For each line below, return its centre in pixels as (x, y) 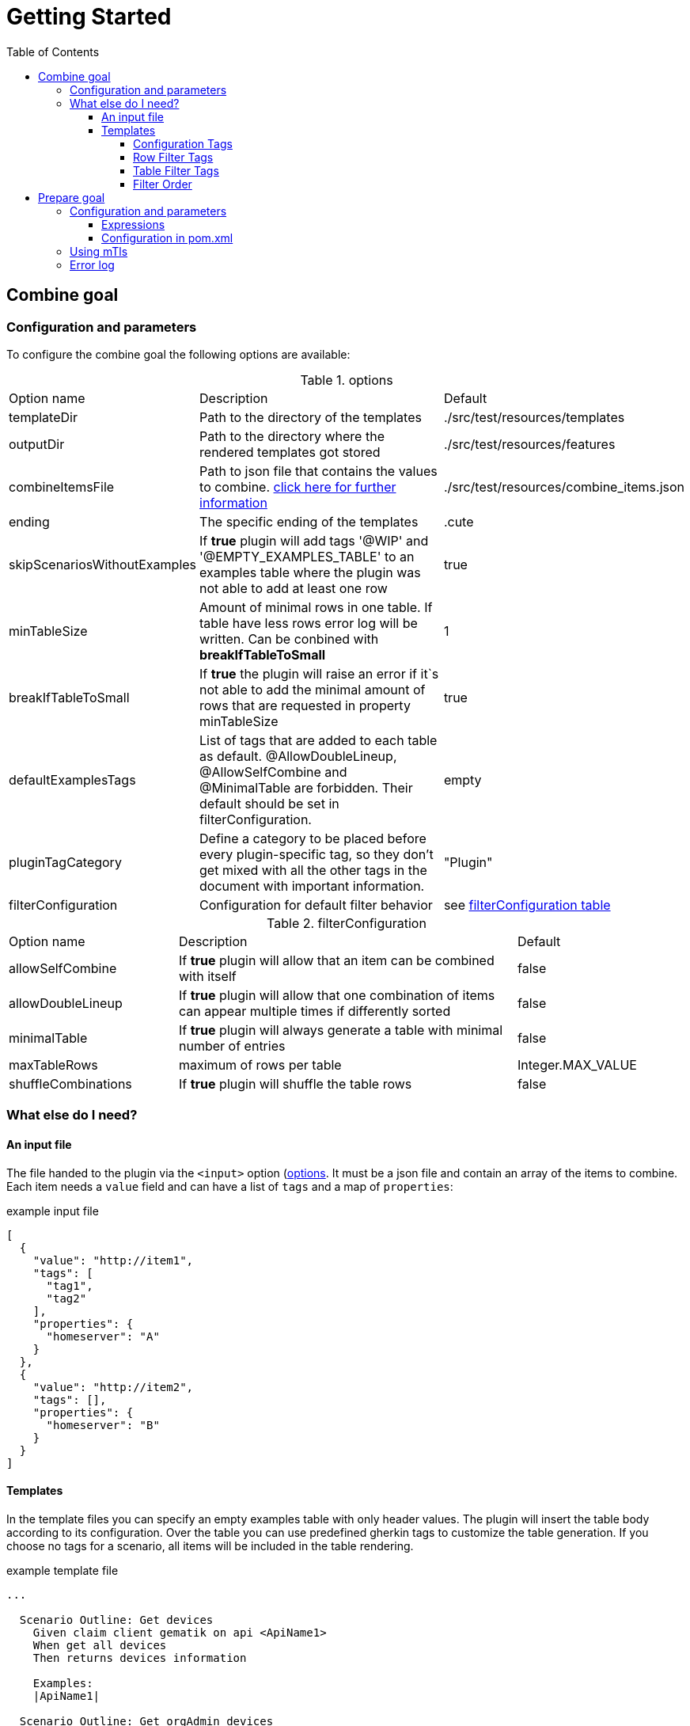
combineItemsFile (62, 487)
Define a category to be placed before (313, 838)
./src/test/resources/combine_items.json (564, 487)
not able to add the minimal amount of (313, 689)
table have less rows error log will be (309, 623)
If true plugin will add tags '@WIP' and (314, 540)
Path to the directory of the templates (311, 417)
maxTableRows (53, 1064)
